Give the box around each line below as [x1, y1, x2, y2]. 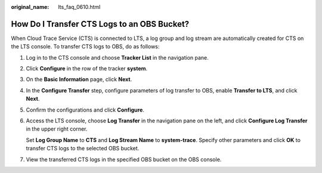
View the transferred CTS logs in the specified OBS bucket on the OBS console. [26, 156, 222, 163]
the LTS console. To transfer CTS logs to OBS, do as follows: [11, 43, 160, 50]
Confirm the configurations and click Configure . [26, 106, 144, 113]
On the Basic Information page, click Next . [26, 76, 132, 83]
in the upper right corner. [26, 125, 88, 132]
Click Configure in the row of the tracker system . [26, 65, 148, 72]
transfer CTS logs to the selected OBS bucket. [26, 145, 140, 152]
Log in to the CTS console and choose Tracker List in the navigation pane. [26, 54, 209, 61]
